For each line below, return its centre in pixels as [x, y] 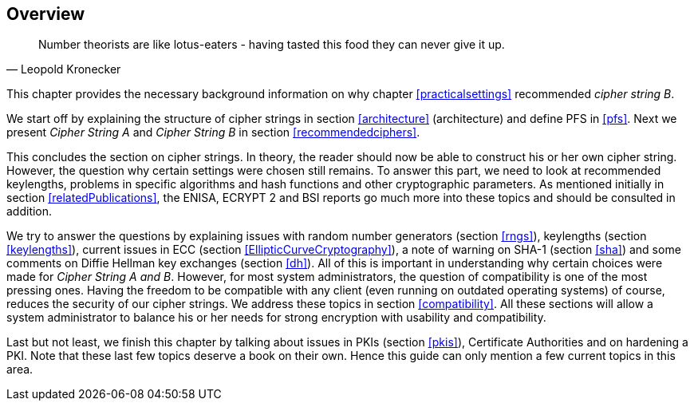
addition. [30, 211]
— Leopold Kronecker [64, 69]
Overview [46, 14]
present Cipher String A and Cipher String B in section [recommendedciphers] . [213, 132]
